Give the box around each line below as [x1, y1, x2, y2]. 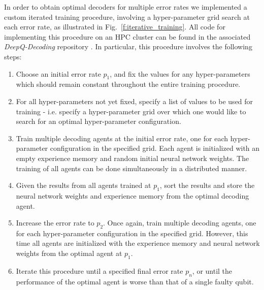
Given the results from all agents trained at [16, 180, 151, 190]
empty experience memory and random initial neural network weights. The [16, 152, 249, 163]
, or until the [192, 265, 233, 276]
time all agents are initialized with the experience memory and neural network [16, 238, 260, 248]
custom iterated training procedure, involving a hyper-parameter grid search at [4, 11, 250, 22]
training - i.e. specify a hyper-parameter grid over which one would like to [16, 106, 246, 116]
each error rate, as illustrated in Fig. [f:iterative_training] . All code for [4, 21, 225, 32]
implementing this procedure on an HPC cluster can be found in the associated [4, 31, 251, 42]
